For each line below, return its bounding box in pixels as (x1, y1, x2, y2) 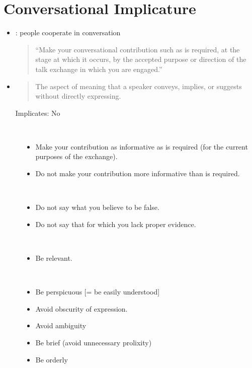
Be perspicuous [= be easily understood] (35, 286, 160, 297)
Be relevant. (35, 253, 72, 263)
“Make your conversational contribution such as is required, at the (35, 44, 240, 54)
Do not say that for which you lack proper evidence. (35, 218, 196, 229)
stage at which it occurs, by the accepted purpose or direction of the (35, 54, 246, 64)
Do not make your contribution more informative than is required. (35, 168, 240, 179)
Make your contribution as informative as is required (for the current (35, 141, 248, 152)
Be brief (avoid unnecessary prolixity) (35, 337, 152, 347)
